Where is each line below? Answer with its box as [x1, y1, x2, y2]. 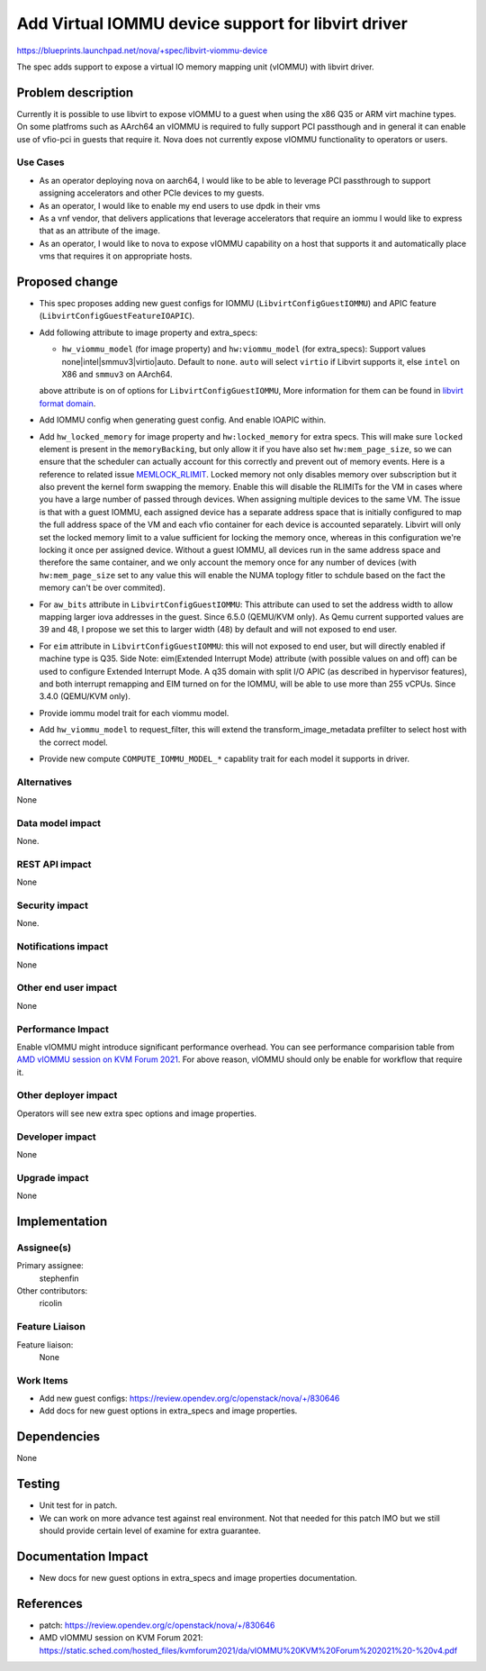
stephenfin [39, 1273, 80, 1284]
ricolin [39, 1298, 63, 1309]
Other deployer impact [16, 1089, 118, 1102]
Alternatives [16, 776, 72, 788]
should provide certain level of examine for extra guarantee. [39, 1525, 261, 1536]
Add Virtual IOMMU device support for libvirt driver [16, 14, 409, 33]
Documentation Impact [16, 1548, 148, 1564]
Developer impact [16, 1131, 96, 1143]
